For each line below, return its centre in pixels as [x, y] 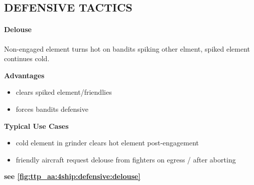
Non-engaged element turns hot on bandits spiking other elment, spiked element [127, 48]
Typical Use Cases [36, 126]
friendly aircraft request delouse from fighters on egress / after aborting [126, 159]
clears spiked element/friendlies [64, 92]
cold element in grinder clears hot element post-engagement [107, 143]
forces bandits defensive [52, 109]
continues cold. [27, 58]
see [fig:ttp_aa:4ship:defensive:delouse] [72, 176]
